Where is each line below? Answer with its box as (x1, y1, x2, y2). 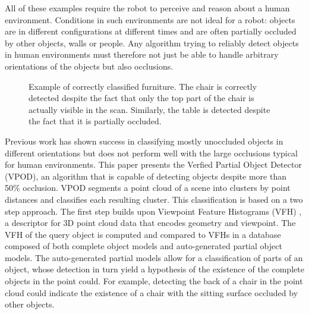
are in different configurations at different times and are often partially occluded (5, 25, 297, 37)
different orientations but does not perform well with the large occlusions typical (5, 146, 298, 159)
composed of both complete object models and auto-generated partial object (5, 240, 282, 252)
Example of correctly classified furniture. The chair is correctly (29, 80, 257, 92)
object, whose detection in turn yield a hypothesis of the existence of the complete (5, 263, 304, 275)
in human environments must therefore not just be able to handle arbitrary (5, 48, 279, 61)
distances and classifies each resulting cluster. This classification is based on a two (5, 193, 303, 205)
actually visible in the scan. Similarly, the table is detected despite (29, 103, 270, 115)
